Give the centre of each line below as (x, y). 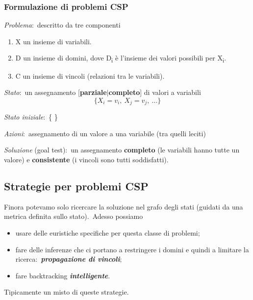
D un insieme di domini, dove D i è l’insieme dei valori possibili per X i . (121, 59)
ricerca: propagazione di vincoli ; (69, 259)
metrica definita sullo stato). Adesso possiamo (74, 216)
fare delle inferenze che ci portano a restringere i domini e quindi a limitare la (132, 249)
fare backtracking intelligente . (63, 275)
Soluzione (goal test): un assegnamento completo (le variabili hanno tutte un (122, 150)
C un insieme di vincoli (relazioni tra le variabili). (90, 75)
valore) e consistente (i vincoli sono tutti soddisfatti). (86, 159)
